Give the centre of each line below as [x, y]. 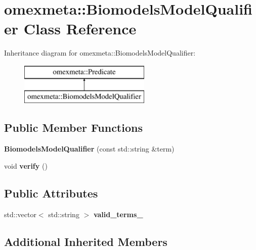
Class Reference [80, 29]
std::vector [20, 214]
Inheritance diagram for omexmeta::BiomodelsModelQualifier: [100, 53]
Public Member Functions [73, 128]
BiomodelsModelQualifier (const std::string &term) [89, 149]
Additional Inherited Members [86, 241]
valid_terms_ [118, 214]
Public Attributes [51, 193]
